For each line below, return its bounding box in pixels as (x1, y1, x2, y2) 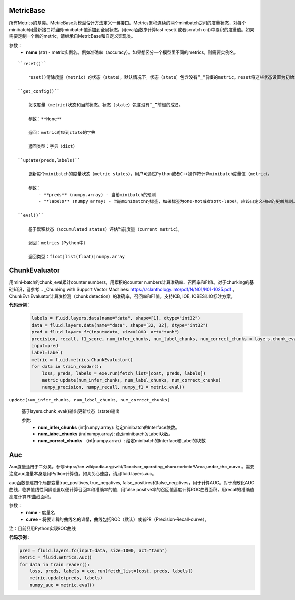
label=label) (31, 350, 63, 356)
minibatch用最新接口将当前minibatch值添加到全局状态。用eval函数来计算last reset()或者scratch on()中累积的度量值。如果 (9, 26, 254, 32)
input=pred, (31, 343, 61, 349)
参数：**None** (28, 116, 62, 122)
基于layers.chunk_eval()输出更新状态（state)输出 (21, 408, 120, 414)
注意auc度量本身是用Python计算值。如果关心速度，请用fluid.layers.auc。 (9, 470, 157, 476)
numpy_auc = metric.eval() (29, 582, 95, 588)
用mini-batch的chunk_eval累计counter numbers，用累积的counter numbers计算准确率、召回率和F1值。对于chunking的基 (9, 279, 254, 285)
